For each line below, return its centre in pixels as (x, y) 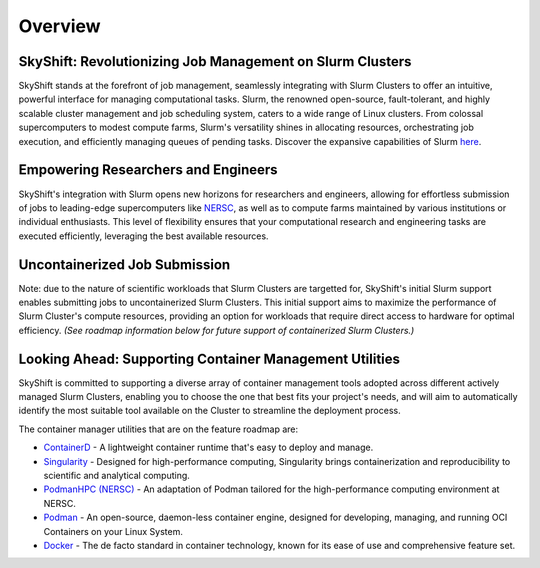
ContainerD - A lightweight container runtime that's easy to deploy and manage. (208, 447)
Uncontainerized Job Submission (124, 264)
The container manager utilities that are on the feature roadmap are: (158, 429)
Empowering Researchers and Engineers (148, 170)
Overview (59, 26)
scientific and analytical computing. (116, 476)
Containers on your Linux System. (113, 531)
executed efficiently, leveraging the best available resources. (143, 236)
